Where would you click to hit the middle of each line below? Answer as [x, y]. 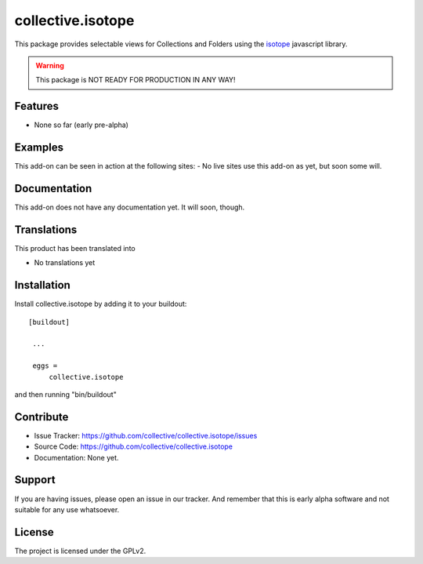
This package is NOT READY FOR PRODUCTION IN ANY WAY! [136, 80]
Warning [50, 65]
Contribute [42, 417]
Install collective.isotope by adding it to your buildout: [101, 304]
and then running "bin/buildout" [65, 394]
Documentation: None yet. [76, 457]
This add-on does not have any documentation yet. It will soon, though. [130, 207]
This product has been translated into [75, 248]
